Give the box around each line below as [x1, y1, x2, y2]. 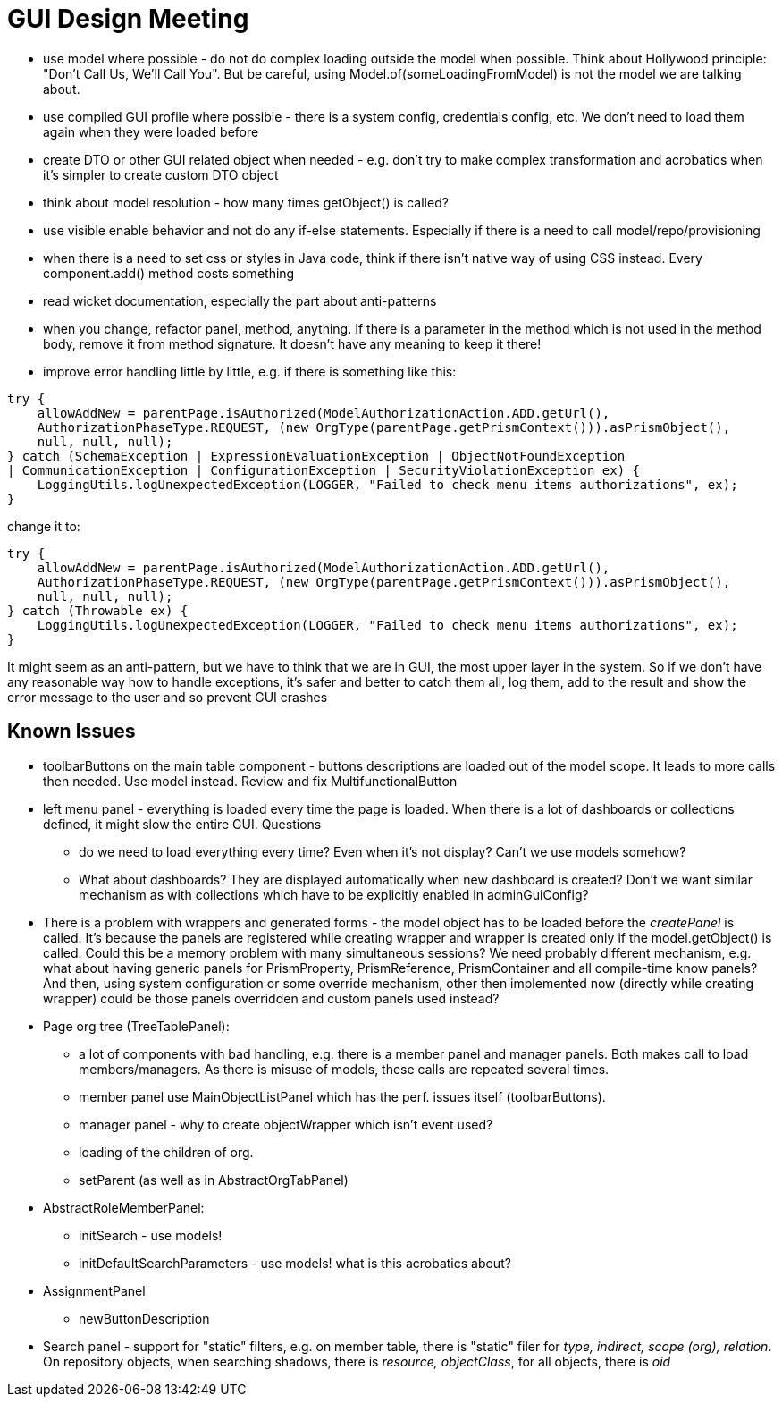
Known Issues [7, 720, 136, 743]
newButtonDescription [79, 1310, 210, 1326]
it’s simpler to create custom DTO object [43, 166, 279, 182]
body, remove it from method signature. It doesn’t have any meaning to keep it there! [43, 335, 542, 351]
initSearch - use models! [79, 1227, 223, 1243]
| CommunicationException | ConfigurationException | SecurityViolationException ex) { [7, 462, 641, 478]
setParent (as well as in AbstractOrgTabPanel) [79, 1171, 349, 1188]
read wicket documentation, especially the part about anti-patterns [43, 292, 437, 309]
